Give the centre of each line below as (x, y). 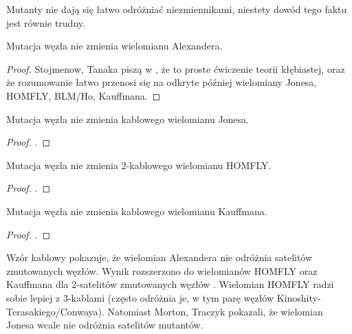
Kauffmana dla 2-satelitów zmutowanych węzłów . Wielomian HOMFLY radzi (170, 284)
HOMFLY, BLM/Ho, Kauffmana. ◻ (84, 95)
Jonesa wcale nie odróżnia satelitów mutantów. (105, 325)
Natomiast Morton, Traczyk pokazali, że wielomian (215, 311)
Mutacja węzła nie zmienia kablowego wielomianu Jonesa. (128, 119)
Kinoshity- (299, 297)
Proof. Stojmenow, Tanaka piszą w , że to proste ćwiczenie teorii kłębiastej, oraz (176, 68)
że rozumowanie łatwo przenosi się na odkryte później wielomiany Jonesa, (162, 82)
